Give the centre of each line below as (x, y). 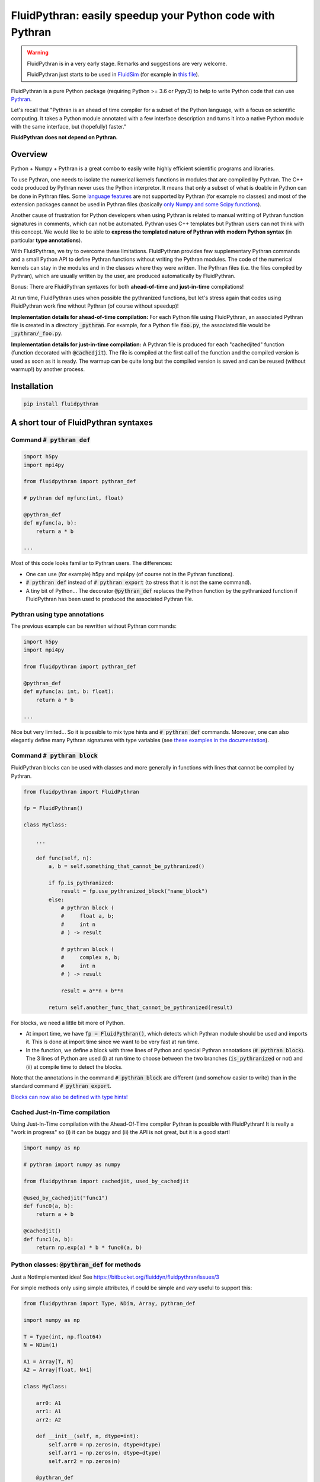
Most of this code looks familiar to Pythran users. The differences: (92, 563)
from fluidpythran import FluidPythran (81, 792)
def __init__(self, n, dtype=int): (87, 1436)
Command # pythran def (51, 440)
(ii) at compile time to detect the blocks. (74, 1066)
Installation (32, 386)
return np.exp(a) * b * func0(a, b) (89, 1247)
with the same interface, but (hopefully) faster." (69, 127)
